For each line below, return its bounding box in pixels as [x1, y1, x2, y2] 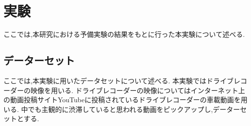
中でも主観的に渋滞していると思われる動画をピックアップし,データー [21, 104, 240, 114]
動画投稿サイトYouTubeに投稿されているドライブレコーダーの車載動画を [10, 94, 241, 105]
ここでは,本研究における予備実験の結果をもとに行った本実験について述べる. [3, 29, 245, 39]
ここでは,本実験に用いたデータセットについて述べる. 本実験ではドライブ [3, 75, 234, 85]
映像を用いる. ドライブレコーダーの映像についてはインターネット [30, 85, 238, 95]
